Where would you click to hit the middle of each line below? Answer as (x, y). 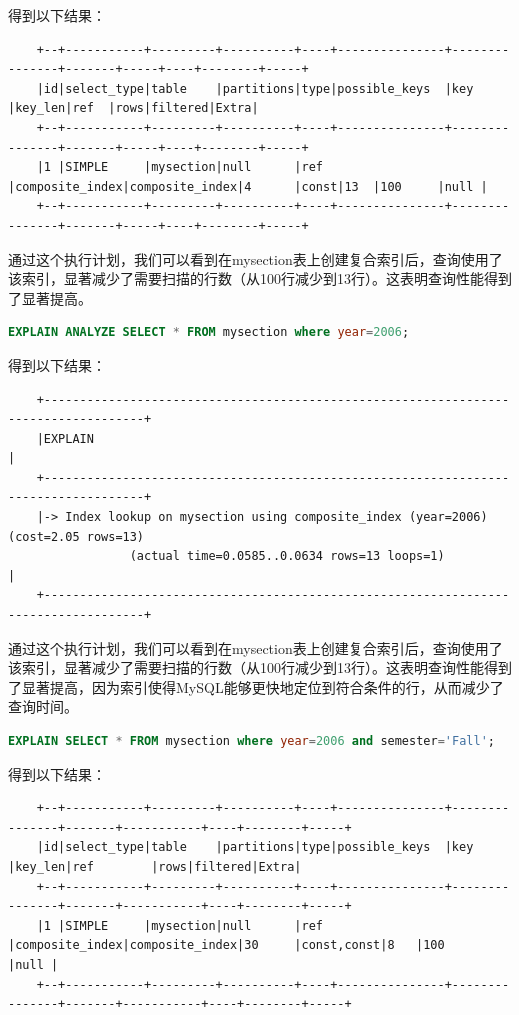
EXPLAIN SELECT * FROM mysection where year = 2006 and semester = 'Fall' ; (251, 741)
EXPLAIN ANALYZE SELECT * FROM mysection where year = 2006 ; (209, 332)
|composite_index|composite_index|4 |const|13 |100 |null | (248, 186)
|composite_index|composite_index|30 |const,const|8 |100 (226, 945)
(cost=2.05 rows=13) (76, 536)
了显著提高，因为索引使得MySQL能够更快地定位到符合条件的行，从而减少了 (256, 686)
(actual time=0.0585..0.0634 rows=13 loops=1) (287, 556)
